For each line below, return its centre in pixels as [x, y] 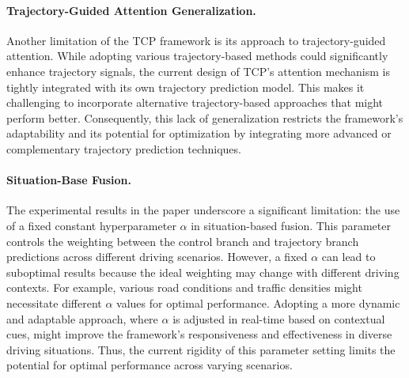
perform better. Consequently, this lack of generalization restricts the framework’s [205, 117]
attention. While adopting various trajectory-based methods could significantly [197, 56]
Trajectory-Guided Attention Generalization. [131, 10]
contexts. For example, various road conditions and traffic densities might [184, 287]
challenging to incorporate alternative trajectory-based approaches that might [195, 102]
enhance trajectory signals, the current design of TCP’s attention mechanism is [198, 71]
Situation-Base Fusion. [69, 180]
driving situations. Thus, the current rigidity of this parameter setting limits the [201, 349]
